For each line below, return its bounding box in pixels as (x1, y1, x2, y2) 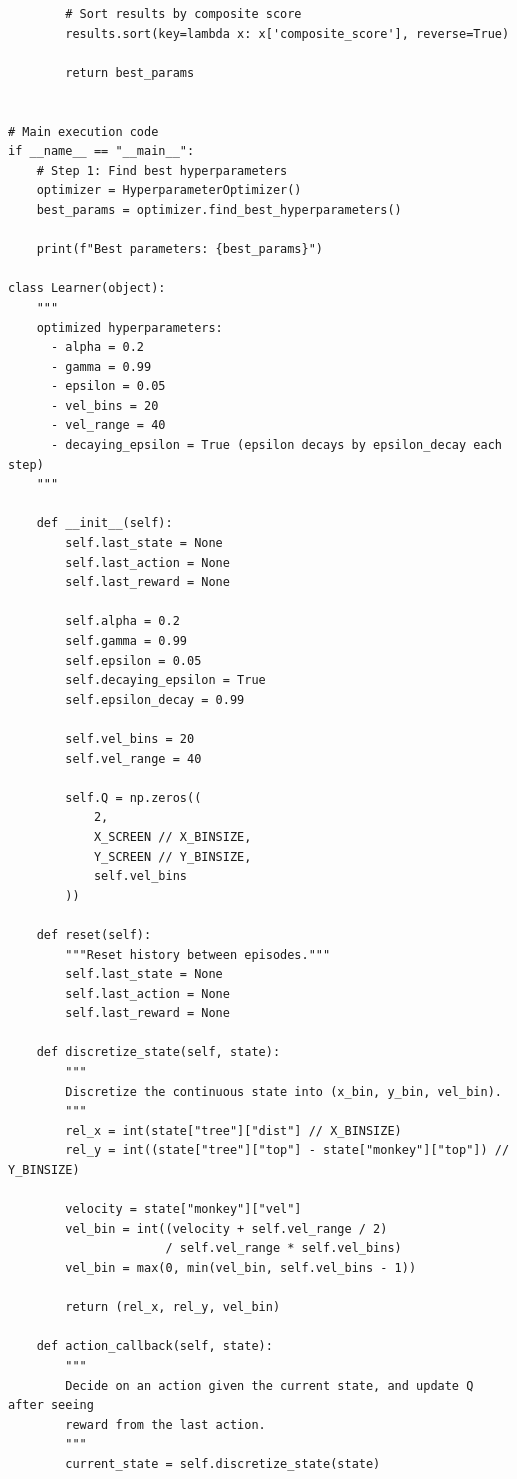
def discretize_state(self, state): (36, 1045, 281, 1060)
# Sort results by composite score (65, 7, 302, 21)
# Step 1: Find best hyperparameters (36, 163, 288, 178)
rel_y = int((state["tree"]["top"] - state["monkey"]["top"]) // (65, 1143, 510, 1158)
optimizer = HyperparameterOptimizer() (36, 183, 302, 198)
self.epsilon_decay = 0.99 (65, 692, 245, 707)
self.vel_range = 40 (65, 751, 202, 766)
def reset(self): (36, 927, 152, 942)
